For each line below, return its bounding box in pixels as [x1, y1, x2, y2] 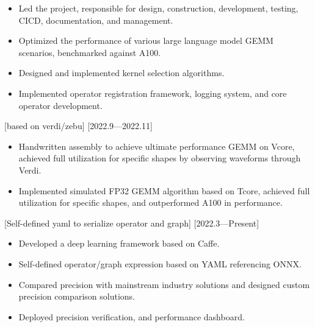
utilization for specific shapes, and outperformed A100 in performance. [18, 196, 283, 209]
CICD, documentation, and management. [18, 13, 173, 26]
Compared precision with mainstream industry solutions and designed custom [18, 278, 310, 290]
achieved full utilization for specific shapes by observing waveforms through [18, 152, 301, 164]
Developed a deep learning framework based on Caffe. [18, 237, 220, 250]
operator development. [18, 99, 103, 111]
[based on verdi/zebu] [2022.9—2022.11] [4, 119, 153, 132]
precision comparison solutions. [18, 290, 135, 303]
